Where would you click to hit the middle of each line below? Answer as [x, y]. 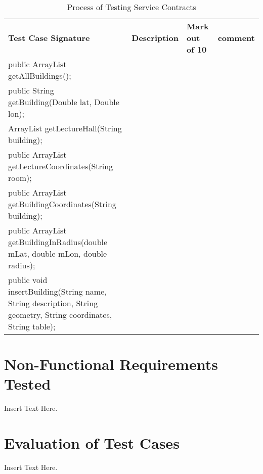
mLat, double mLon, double [58, 253]
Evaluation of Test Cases [92, 443]
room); [20, 178]
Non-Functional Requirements [111, 364]
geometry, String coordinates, [60, 315]
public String [31, 90]
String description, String [53, 303]
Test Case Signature [49, 38]
